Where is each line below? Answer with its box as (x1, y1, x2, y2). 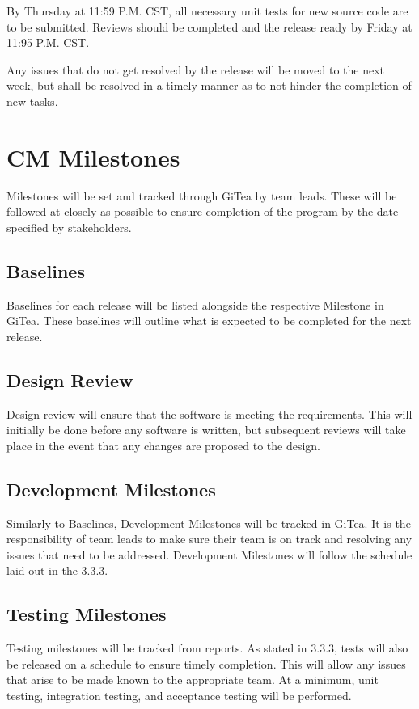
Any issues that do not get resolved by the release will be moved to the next (6, 61, 385, 78)
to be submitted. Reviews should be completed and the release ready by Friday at (6, 18, 413, 35)
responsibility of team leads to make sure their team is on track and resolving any (6, 530, 413, 547)
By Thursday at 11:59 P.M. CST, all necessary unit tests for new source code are (6, 2, 408, 19)
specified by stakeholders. (6, 218, 132, 235)
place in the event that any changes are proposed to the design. (6, 437, 321, 454)
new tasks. (6, 92, 58, 109)
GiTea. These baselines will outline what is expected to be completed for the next (6, 312, 412, 329)
